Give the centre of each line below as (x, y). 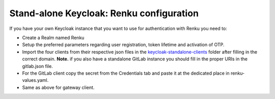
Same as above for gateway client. (58, 87)
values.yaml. (35, 80)
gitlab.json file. (37, 66)
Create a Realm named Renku (53, 38)
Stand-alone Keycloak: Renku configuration (104, 13)
